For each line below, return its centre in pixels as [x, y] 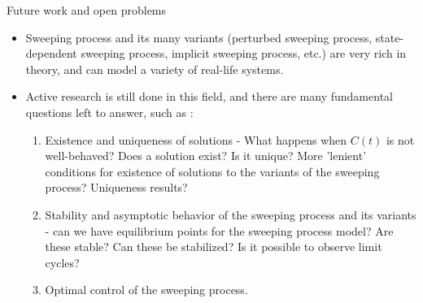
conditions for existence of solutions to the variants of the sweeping [212, 171]
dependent [51, 53]
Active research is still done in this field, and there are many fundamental [209, 96]
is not [400, 139]
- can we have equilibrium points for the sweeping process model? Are [219, 230]
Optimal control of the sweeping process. [146, 290]
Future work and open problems [87, 10]
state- [390, 37]
